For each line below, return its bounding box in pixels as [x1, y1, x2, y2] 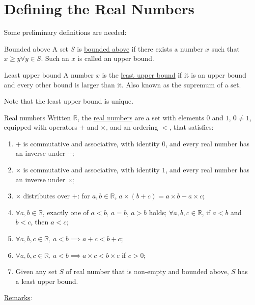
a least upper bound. [15, 276, 78, 286]
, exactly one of [42, 207, 89, 217]
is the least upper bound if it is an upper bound [102, 69, 246, 80]
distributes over [23, 191, 70, 201]
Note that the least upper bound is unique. [4, 96, 134, 106]
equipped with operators [4, 122, 78, 132]
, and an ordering [106, 122, 158, 132]
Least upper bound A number [4, 69, 94, 80]
